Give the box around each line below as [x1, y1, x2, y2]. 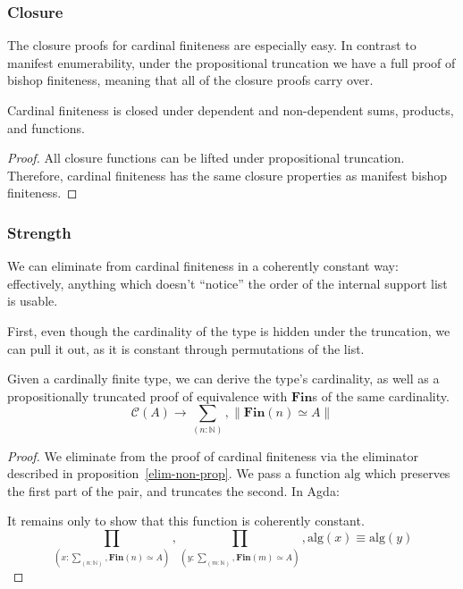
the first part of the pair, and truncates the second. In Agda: [7, 481, 340, 500]
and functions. [7, 118, 85, 137]
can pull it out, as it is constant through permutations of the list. [7, 339, 365, 358]
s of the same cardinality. [312, 386, 450, 405]
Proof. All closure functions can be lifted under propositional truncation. [7, 148, 405, 167]
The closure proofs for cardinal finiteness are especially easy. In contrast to [7, 36, 417, 55]
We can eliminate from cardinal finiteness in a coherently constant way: [7, 257, 399, 275]
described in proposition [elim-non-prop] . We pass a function [7, 464, 341, 483]
